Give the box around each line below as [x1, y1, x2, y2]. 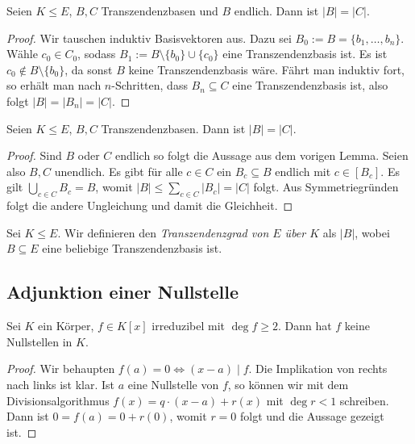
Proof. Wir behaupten [6, 360, 115, 377]
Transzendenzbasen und [101, 2, 218, 19]
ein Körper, [38, 317, 94, 334]
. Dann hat [277, 317, 332, 334]
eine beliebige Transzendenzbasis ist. [42, 240, 222, 257]
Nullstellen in [6, 333, 73, 350]
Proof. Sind [6, 147, 62, 164]
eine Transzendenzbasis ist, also [232, 77, 388, 94]
